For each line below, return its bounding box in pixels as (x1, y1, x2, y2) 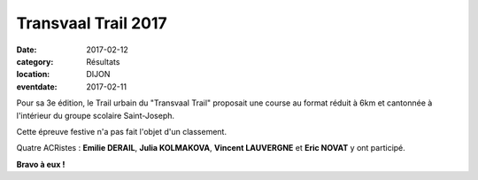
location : (16, 69, 50, 80)
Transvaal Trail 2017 (16, 13, 167, 33)
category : (16, 56, 54, 67)
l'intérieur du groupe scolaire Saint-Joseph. (16, 110, 175, 121)
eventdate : (16, 81, 58, 92)
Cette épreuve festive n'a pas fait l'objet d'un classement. (16, 126, 227, 137)
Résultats (86, 56, 120, 67)
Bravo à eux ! (16, 159, 66, 169)
